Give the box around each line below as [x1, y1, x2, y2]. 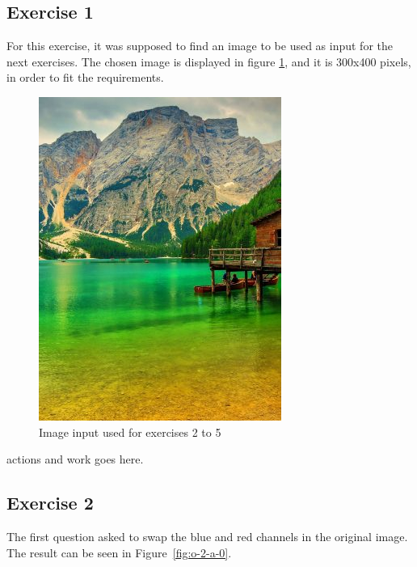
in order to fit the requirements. [6, 69, 164, 86]
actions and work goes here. [6, 451, 144, 468]
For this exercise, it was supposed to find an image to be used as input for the [6, 37, 394, 54]
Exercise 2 [6, 490, 94, 515]
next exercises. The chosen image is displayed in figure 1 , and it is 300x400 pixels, [6, 53, 411, 70]
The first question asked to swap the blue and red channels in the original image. [6, 527, 408, 544]
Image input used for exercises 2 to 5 [39, 423, 221, 440]
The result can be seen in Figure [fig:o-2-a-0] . [6, 544, 232, 561]
